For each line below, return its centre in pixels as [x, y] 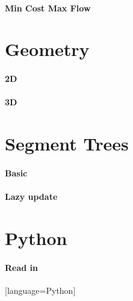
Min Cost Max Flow [48, 8]
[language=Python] [40, 290]
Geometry [47, 49]
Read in [22, 267]
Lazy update [31, 197]
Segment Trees [67, 144]
